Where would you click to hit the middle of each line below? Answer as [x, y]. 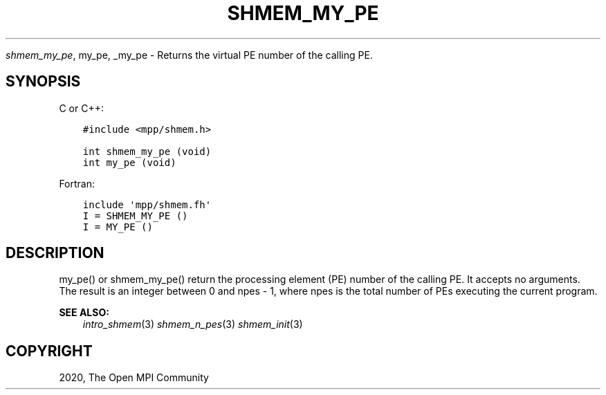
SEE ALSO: [84, 313]
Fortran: [77, 183]
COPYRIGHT [49, 351]
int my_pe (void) [129, 162]
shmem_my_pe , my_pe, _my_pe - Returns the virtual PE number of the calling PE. [189, 55]
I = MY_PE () [118, 227]
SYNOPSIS [43, 82]
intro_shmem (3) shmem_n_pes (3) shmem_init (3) [193, 324]
